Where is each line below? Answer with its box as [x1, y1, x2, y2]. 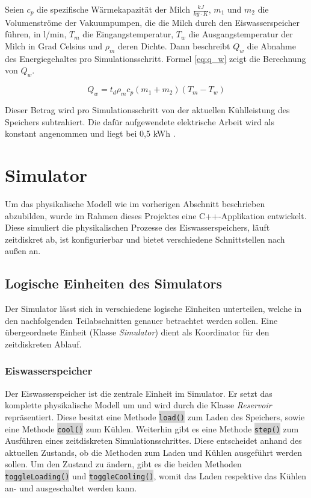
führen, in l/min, [5, 28, 67, 40]
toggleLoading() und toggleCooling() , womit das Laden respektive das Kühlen [5, 469, 307, 482]
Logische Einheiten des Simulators [5, 274, 223, 293]
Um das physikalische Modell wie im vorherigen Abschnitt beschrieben [5, 197, 265, 210]
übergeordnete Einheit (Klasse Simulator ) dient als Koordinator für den [5, 326, 269, 338]
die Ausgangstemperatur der [188, 28, 293, 40]
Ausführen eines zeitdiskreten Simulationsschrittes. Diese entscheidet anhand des [5, 434, 302, 447]
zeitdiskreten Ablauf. [5, 337, 82, 350]
